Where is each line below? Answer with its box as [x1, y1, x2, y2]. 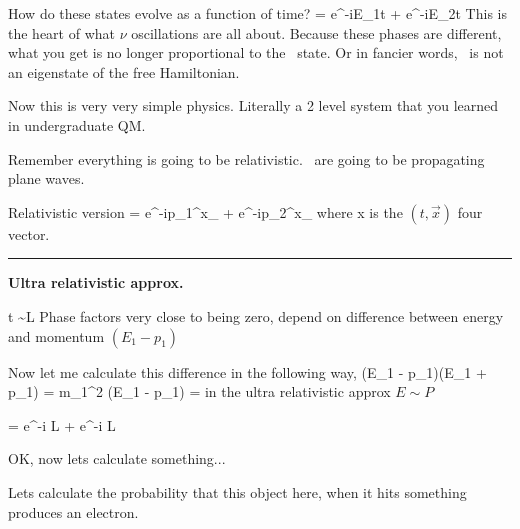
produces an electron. [8, 501, 139, 522]
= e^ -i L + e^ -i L [8, 414, 116, 435]
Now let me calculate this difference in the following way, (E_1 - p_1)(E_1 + [8, 361, 487, 382]
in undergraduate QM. [8, 114, 146, 135]
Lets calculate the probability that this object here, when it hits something [8, 481, 467, 502]
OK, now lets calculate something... [8, 448, 226, 469]
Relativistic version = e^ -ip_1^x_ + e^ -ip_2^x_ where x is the [8, 201, 403, 222]
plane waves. [8, 168, 85, 189]
